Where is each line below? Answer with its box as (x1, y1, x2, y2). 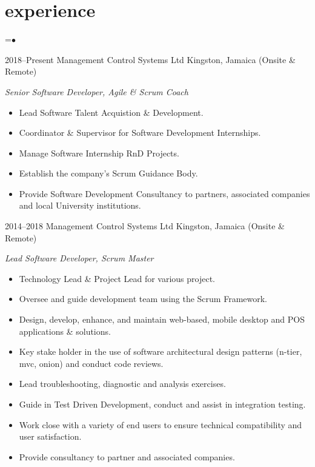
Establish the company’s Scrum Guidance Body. (19, 167, 198, 180)
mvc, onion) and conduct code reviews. (19, 357, 164, 369)
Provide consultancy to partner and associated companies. (19, 450, 235, 463)
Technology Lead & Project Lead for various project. (19, 272, 216, 284)
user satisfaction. (19, 430, 82, 443)
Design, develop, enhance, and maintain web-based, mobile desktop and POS (19, 313, 305, 326)
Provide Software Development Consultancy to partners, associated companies (19, 187, 310, 200)
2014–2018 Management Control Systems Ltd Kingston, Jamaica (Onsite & (5, 220, 285, 232)
